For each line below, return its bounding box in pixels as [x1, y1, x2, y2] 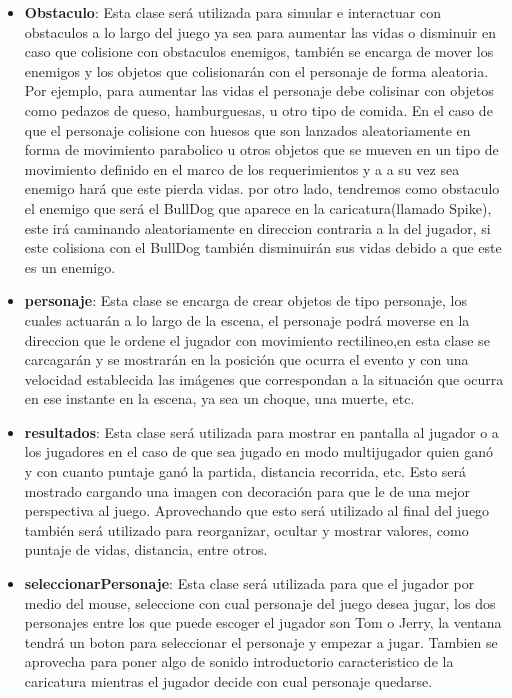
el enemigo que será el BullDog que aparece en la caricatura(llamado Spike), [24, 197, 492, 218]
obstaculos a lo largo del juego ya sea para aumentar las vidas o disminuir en [24, 21, 496, 42]
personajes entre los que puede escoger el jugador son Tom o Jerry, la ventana [24, 612, 502, 633]
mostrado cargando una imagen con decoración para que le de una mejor [24, 480, 470, 501]
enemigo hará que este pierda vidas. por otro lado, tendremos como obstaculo [24, 178, 500, 199]
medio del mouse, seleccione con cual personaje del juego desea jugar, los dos [24, 592, 496, 613]
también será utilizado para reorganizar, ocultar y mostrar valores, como [24, 519, 469, 540]
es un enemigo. [24, 256, 116, 277]
